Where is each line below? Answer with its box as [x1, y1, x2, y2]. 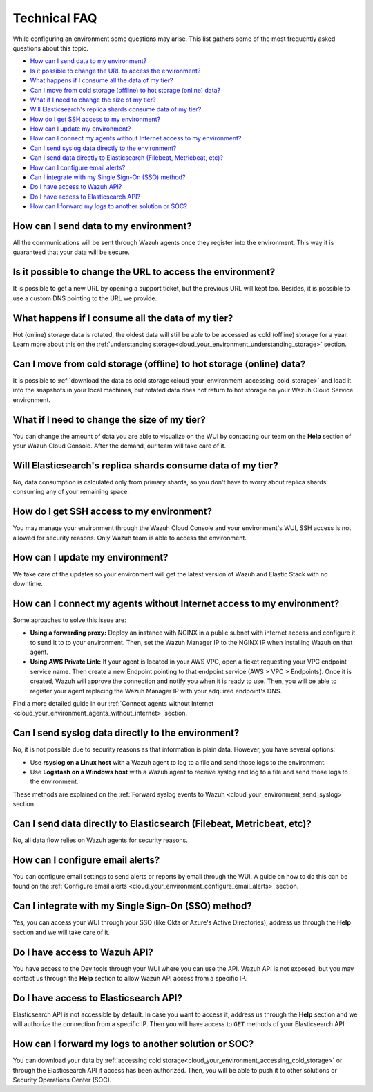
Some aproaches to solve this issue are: [12, 616, 127, 624]
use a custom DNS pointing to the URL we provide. [12, 294, 157, 302]
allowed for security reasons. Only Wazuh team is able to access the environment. [12, 534, 247, 542]
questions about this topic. [12, 44, 89, 52]
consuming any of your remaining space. [12, 488, 129, 496]
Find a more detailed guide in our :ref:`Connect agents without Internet [12, 699, 214, 707]
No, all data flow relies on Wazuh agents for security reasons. [12, 836, 188, 844]
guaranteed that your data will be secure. [12, 248, 131, 256]
